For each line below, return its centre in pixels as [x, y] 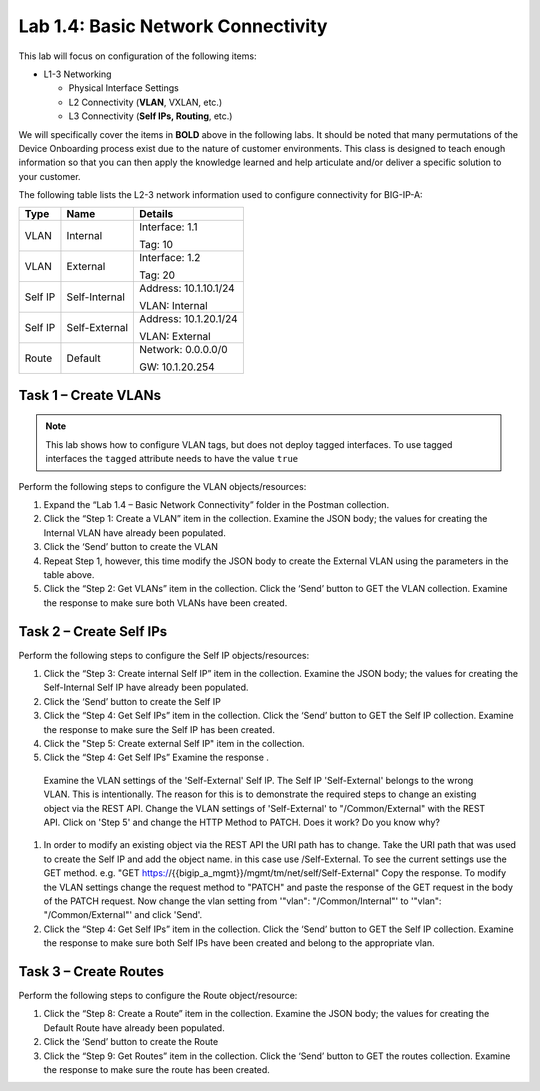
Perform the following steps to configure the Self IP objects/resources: [164, 655]
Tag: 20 [157, 275]
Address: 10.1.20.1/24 [189, 319]
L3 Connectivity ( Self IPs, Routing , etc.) [150, 116]
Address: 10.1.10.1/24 [187, 288]
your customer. [49, 176]
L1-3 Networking [77, 74]
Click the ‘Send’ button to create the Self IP [132, 701]
